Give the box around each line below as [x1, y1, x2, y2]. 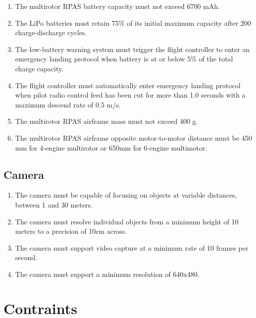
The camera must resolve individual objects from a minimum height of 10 [15, 216, 239, 226]
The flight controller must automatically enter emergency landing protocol [15, 80, 241, 90]
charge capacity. [15, 63, 64, 73]
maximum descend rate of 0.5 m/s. [15, 99, 121, 109]
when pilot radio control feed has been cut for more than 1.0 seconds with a [15, 90, 246, 100]
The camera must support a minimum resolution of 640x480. [15, 268, 200, 279]
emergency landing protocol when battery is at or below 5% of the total [15, 53, 233, 64]
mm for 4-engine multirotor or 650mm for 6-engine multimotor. [15, 142, 207, 153]
